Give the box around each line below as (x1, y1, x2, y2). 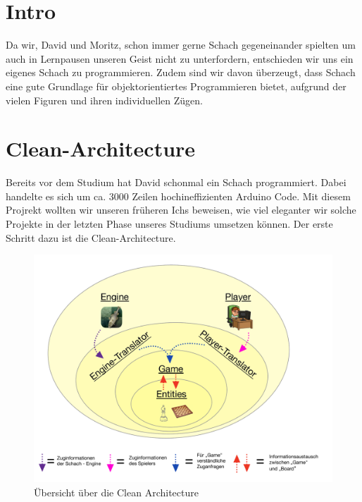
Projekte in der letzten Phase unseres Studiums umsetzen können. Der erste (6, 216, 333, 231)
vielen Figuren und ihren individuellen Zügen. (6, 92, 203, 107)
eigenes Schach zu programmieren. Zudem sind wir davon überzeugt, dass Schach (6, 65, 356, 80)
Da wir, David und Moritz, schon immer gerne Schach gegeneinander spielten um (6, 37, 356, 52)
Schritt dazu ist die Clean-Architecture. (6, 230, 176, 245)
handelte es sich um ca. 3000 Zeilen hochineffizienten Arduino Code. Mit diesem (6, 188, 351, 203)
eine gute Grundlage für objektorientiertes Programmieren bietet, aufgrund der (6, 78, 347, 93)
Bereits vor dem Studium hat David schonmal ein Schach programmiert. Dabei (6, 175, 347, 190)
